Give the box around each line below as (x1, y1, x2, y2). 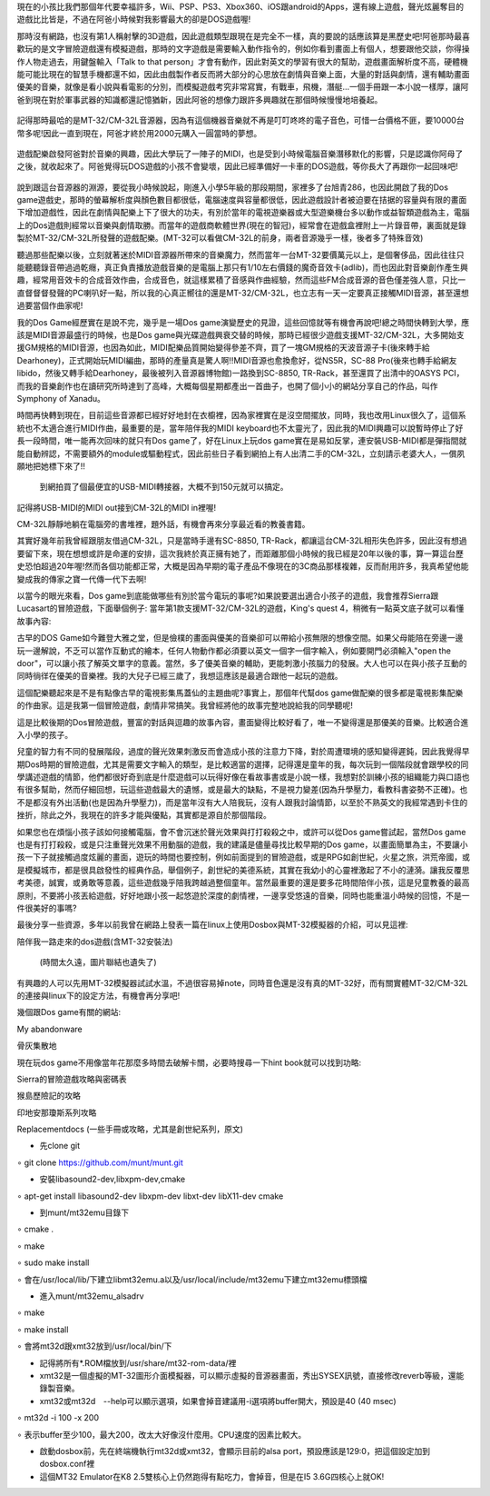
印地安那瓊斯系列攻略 (16, 1107, 97, 1118)
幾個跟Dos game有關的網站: (16, 1007, 122, 1018)
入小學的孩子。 (16, 729, 73, 740)
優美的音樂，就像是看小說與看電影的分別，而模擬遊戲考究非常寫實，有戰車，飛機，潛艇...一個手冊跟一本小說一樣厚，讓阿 (16, 82, 469, 93)
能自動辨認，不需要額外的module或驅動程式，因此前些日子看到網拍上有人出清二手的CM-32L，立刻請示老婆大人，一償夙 (16, 448, 465, 459)
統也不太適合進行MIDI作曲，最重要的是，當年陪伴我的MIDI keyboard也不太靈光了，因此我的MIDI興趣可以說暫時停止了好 (16, 423, 464, 434)
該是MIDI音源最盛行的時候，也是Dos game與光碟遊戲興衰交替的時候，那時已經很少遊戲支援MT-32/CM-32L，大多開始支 (16, 329, 465, 340)
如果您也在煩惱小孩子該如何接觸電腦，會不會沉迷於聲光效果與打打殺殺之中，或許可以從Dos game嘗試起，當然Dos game (16, 826, 466, 837)
